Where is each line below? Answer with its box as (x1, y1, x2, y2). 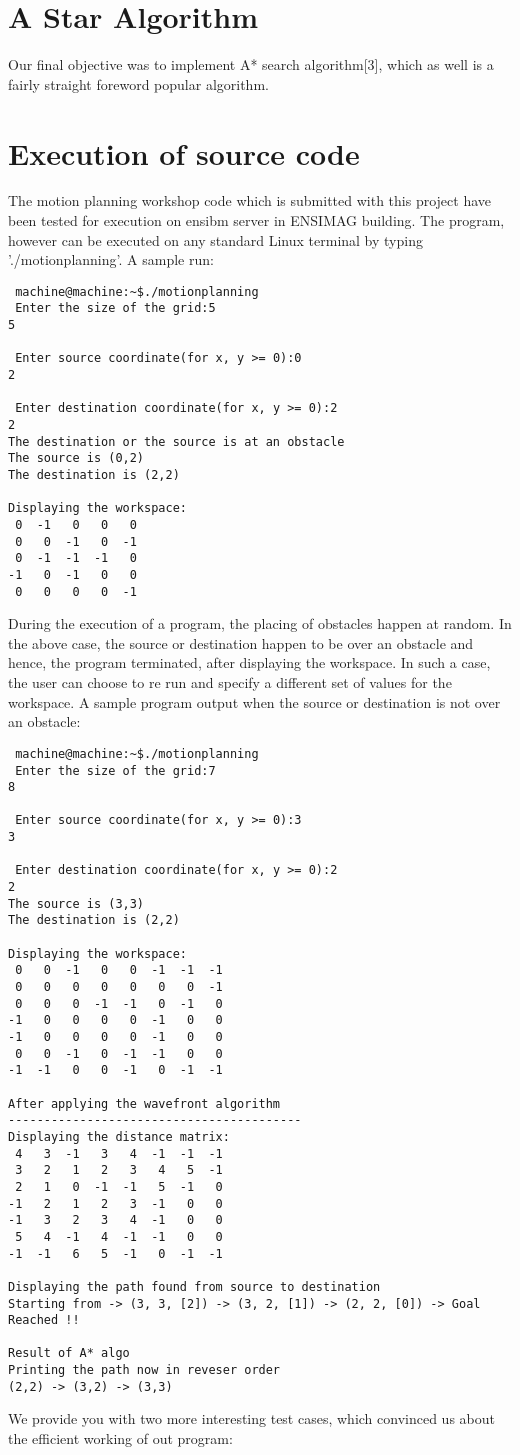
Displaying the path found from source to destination (8, 1279, 381, 1294)
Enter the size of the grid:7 (15, 763, 216, 778)
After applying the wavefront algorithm (8, 1096, 281, 1111)
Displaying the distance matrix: (8, 1129, 230, 1144)
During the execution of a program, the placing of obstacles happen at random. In (8, 613, 512, 634)
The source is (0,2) (8, 451, 145, 466)
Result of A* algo (8, 1346, 130, 1361)
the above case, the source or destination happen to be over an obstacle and (8, 632, 474, 653)
